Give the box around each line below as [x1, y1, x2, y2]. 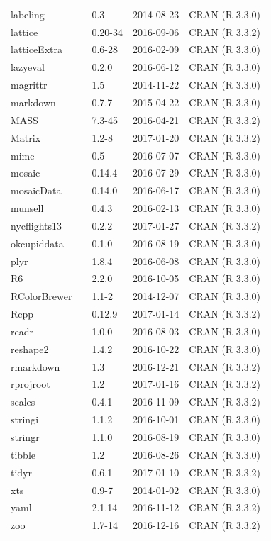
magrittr [11, 77, 48, 92]
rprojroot [11, 377, 50, 391]
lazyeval [11, 60, 45, 74]
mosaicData [11, 183, 62, 198]
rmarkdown [11, 359, 60, 374]
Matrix [11, 130, 41, 145]
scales [11, 394, 35, 409]
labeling [11, 6, 45, 21]
